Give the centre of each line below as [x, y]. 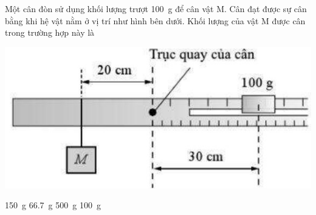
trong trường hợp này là [50, 32]
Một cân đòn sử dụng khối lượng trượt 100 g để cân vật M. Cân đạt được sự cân [156, 8]
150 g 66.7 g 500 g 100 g [53, 205]
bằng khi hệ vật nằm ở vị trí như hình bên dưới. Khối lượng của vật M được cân [155, 20]
